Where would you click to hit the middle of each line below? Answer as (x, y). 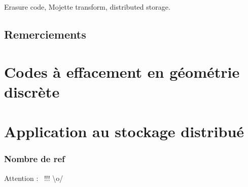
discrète (32, 91)
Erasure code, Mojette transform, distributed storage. (87, 7)
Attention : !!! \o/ (34, 178)
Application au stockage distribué (124, 131)
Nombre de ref (34, 159)
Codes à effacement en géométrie (122, 71)
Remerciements (45, 34)
